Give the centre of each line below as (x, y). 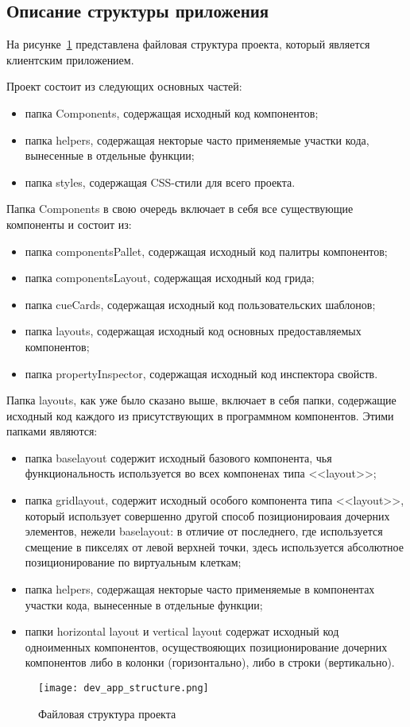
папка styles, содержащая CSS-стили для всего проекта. (160, 182)
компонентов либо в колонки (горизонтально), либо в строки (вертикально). (210, 662)
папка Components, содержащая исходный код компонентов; (172, 112)
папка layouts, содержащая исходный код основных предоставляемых (193, 331)
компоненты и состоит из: (69, 224)
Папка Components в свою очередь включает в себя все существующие (180, 209)
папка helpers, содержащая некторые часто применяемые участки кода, (197, 139)
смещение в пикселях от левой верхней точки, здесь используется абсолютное (214, 546)
